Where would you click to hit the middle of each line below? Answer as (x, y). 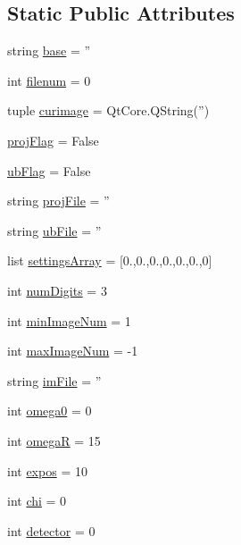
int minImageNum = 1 (69, 320)
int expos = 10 (47, 470)
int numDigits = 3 (57, 290)
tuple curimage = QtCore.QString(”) (108, 110)
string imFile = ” (54, 380)
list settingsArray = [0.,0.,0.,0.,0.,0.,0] (110, 260)
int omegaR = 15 (54, 440)
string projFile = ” (58, 201)
